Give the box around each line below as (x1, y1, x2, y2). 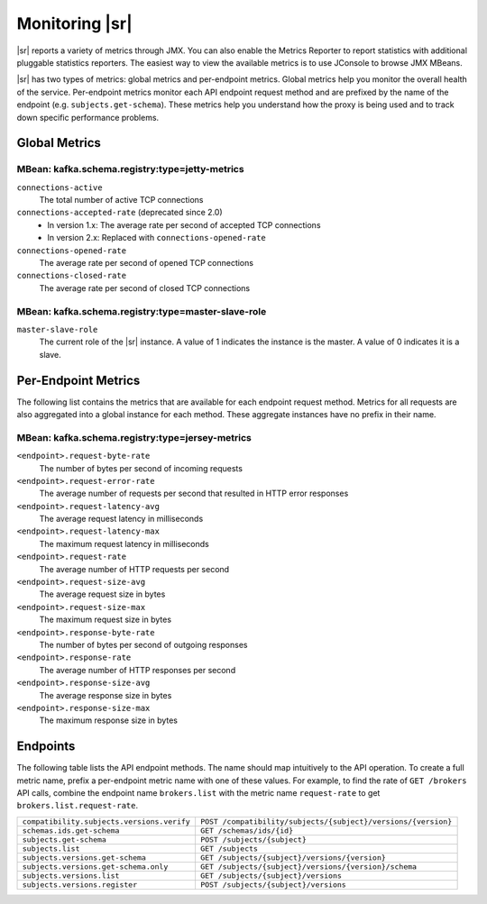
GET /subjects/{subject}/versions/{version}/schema (199, 862, 418, 872)
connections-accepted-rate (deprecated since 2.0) (16, 207, 223, 218)
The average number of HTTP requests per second (39, 563, 230, 574)
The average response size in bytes (39, 689, 172, 700)
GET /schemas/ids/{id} (199, 826, 293, 836)
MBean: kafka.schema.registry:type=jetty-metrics (16, 163, 244, 176)
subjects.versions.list (22, 871, 120, 881)
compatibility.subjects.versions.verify (22, 817, 191, 826)
